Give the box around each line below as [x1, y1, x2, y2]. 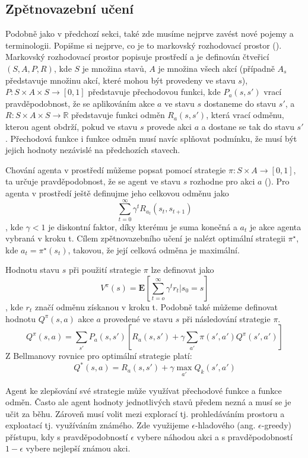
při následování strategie [182, 312, 271, 325]
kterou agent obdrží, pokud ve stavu [5, 120, 138, 132]
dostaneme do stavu [204, 97, 277, 109]
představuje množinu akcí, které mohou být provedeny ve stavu [5, 74, 236, 86]
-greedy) [261, 419, 291, 431]
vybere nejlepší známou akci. [26, 442, 131, 454]
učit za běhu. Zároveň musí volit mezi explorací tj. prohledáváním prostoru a [5, 407, 285, 419]
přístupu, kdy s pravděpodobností [5, 430, 128, 443]
